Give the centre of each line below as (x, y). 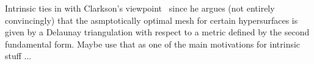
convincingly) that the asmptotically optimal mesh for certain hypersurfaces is (152, 20)
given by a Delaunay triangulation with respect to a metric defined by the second (157, 32)
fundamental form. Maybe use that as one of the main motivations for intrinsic (153, 44)
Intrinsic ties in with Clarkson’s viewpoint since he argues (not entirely (140, 8)
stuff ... (18, 56)
